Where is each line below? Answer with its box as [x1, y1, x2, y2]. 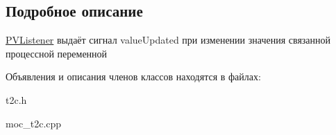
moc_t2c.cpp [6, 116, 62, 130]
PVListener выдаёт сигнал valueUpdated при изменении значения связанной [6, 33, 331, 47]
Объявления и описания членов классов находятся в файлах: [6, 69, 261, 84]
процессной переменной [6, 46, 108, 60]
